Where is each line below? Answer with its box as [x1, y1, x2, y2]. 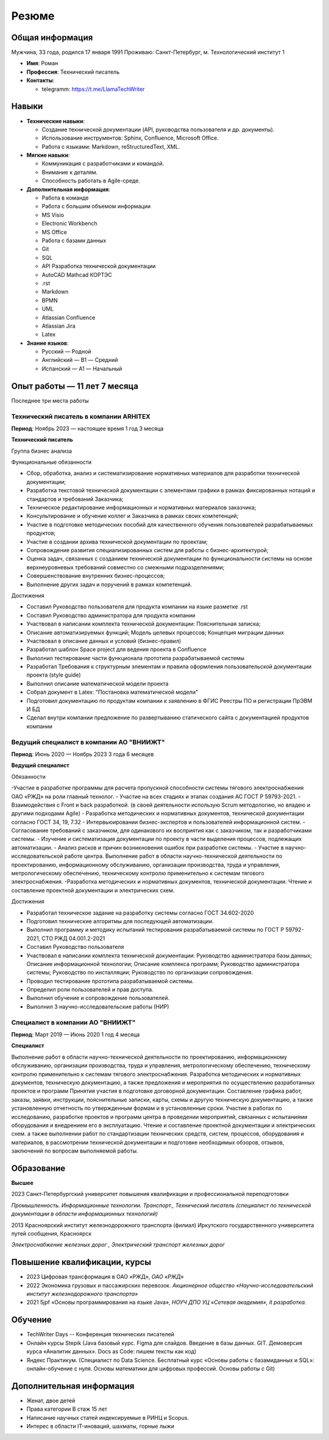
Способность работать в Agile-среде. [41, 177, 140, 184]
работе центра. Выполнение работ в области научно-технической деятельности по [64, 852, 283, 860]
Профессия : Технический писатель [26, 68, 120, 76]
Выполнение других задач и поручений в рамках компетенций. [26, 580, 193, 588]
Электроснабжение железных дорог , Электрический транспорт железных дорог [11, 1241, 225, 1248]
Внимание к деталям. [41, 168, 98, 176]
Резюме [11, 9, 55, 23]
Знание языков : [26, 339, 69, 347]
